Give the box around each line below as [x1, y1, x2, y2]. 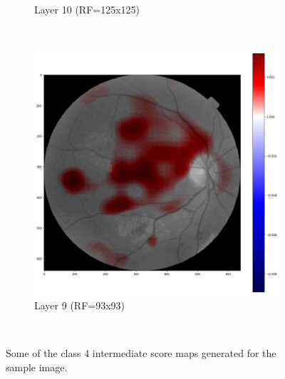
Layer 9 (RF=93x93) [34, 297, 125, 312]
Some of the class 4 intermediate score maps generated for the [6, 345, 276, 360]
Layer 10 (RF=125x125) [34, 2, 140, 16]
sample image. [6, 359, 68, 374]
